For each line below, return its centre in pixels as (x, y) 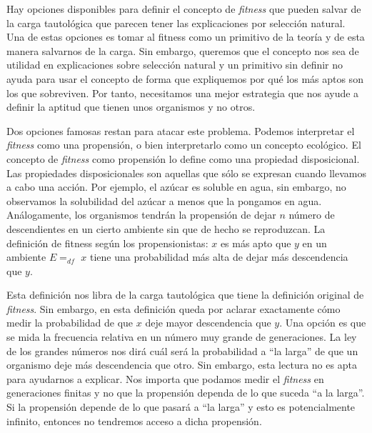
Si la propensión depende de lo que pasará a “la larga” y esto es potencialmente (181, 407)
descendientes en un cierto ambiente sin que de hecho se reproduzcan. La (166, 228)
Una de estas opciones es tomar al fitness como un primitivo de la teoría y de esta (186, 37)
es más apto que (256, 243)
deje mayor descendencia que (208, 323)
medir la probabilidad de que (70, 323)
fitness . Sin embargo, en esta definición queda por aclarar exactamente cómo (174, 308)
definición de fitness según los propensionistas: (107, 243)
